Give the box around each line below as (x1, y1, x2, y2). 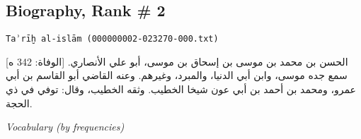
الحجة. (6, 95, 33, 110)
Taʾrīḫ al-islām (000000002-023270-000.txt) (6, 34, 219, 44)
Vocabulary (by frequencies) (6, 119, 125, 134)
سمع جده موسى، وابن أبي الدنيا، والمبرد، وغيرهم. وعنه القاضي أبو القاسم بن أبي (6, 68, 348, 83)
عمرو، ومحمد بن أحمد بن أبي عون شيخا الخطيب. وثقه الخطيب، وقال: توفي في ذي (6, 82, 356, 97)
